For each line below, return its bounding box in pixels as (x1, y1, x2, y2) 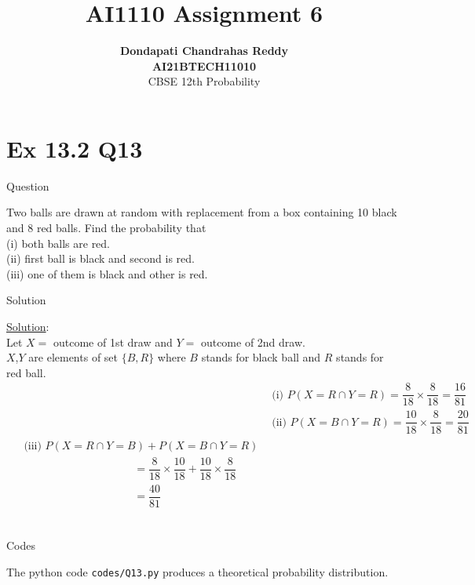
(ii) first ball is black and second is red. (6, 250, 195, 267)
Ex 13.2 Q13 (6, 132, 143, 164)
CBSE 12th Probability (148, 73, 261, 89)
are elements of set (28, 349, 119, 365)
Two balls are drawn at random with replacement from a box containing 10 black (6, 204, 397, 220)
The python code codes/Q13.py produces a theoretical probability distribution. (6, 564, 389, 580)
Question (6, 177, 49, 194)
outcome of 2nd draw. (200, 333, 305, 350)
